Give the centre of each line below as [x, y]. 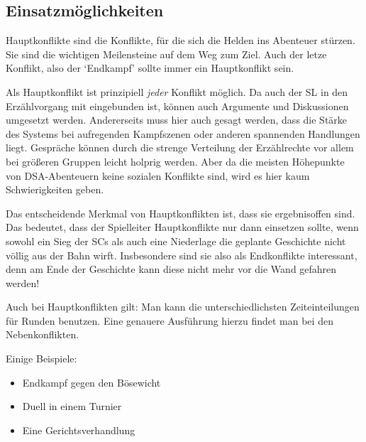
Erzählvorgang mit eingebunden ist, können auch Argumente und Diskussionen [177, 106]
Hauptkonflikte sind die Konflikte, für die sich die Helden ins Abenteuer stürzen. [181, 40]
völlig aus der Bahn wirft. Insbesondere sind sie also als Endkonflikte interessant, [182, 255]
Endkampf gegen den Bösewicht [91, 382]
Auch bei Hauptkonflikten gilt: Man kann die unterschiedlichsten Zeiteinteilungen [183, 307]
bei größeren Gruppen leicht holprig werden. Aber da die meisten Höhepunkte [175, 161]
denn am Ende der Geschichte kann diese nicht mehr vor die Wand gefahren [171, 269]
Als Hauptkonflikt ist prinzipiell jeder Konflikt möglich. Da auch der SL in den [177, 91]
